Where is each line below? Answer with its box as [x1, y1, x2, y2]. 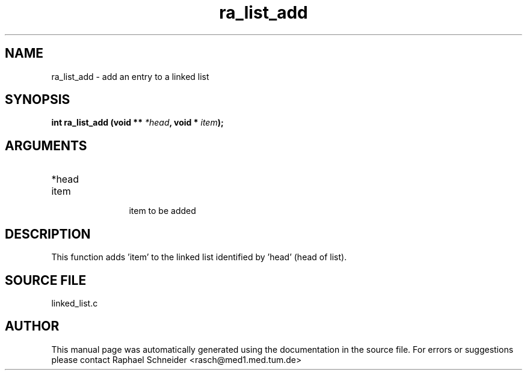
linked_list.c [51, 297, 98, 308]
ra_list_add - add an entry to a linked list [51, 71, 209, 82]
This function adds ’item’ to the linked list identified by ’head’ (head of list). [51, 252, 347, 263]
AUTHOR [5, 319, 60, 334]
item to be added [129, 206, 196, 216]
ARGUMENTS [5, 138, 87, 153]
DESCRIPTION [5, 226, 91, 242]
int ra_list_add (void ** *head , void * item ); [51, 117, 224, 128]
